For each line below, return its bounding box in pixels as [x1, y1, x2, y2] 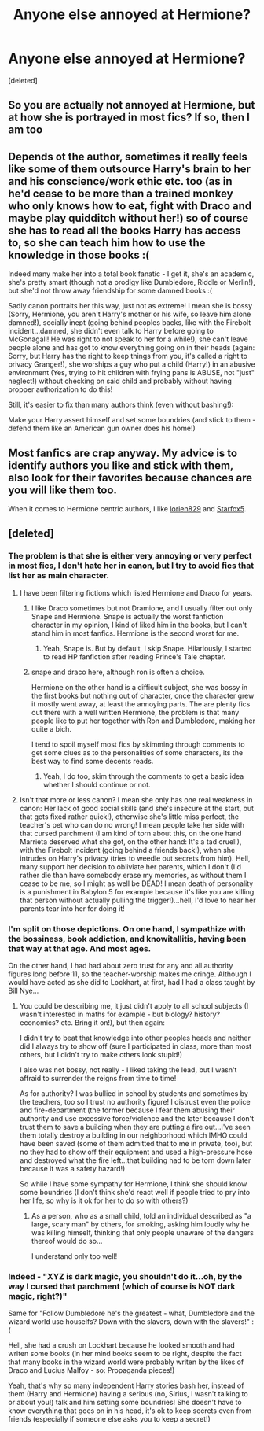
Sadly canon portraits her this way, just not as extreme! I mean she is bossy [8, 301, 253, 311]
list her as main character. [8, 570, 110, 581]
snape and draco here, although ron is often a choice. [31, 667, 206, 677]
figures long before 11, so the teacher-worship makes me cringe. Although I [8, 969, 251, 979]
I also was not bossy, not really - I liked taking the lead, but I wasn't [19, 1064, 237, 1075]
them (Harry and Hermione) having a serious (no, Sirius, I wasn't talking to [8, 1389, 249, 1399]
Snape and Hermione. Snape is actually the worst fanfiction [31, 611, 224, 621]
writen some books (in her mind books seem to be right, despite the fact [8, 1349, 242, 1359]
